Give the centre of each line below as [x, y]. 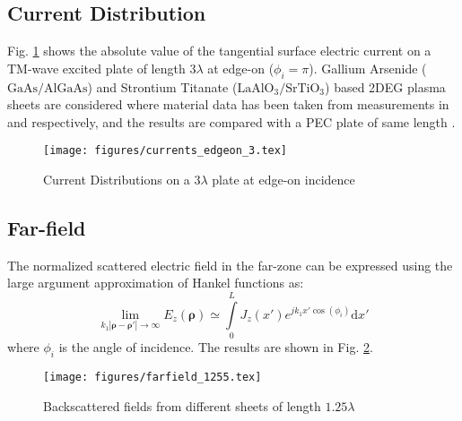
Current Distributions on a [117, 180]
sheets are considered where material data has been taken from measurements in [228, 104]
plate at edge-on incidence [283, 180]
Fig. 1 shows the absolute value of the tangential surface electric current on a [219, 51]
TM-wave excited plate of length [96, 68]
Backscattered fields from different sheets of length [182, 405]
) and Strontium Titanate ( [162, 86]
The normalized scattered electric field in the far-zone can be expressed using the [230, 265]
